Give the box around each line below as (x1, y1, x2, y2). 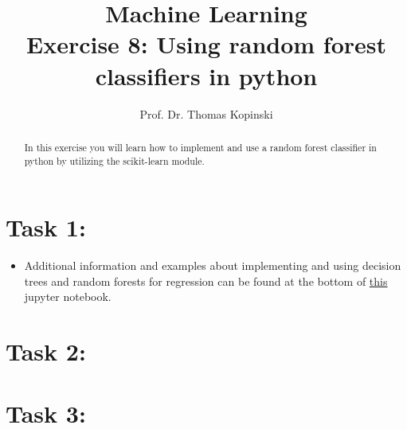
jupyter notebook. (24, 288, 112, 305)
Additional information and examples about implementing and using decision (24, 257, 401, 274)
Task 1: (6, 211, 86, 244)
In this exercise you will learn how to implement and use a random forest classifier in (24, 140, 377, 154)
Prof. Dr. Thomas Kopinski (139, 105, 273, 122)
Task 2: (6, 335, 86, 368)
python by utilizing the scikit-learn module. (24, 154, 205, 167)
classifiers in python (95, 59, 318, 92)
